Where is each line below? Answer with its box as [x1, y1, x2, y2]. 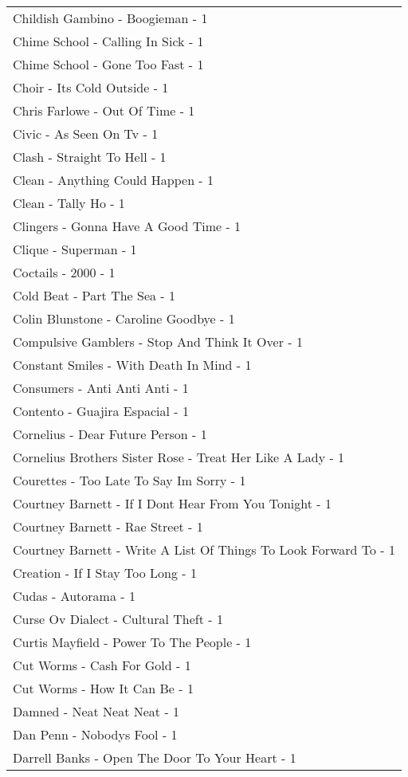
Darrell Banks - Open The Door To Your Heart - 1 [13, 748, 296, 767]
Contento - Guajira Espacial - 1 [13, 402, 189, 420]
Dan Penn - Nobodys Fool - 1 [13, 725, 178, 744]
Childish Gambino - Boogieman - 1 [13, 9, 208, 27]
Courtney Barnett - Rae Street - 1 [13, 517, 203, 536]
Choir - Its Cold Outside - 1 [13, 78, 169, 96]
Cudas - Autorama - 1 [13, 587, 135, 605]
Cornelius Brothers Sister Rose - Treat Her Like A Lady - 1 [13, 448, 345, 466]
